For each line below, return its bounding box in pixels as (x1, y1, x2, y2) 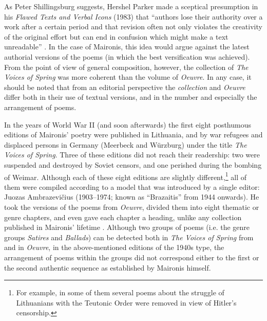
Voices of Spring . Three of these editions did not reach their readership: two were (4, 149, 260, 160)
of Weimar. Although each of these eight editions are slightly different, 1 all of (4, 170, 247, 182)
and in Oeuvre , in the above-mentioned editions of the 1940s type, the (4, 242, 224, 253)
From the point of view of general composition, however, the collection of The (4, 61, 249, 72)
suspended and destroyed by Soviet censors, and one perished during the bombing (4, 159, 262, 170)
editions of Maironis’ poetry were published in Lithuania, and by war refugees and (4, 129, 263, 140)
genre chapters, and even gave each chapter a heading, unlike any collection (4, 211, 242, 222)
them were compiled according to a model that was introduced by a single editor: (4, 181, 260, 192)
